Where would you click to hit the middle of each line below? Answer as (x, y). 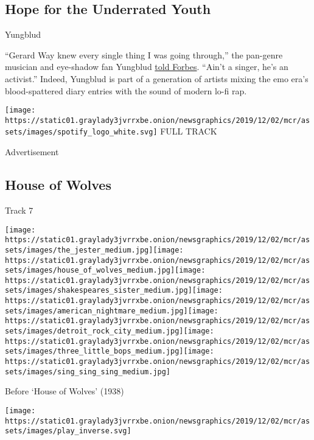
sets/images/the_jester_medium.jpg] (79, 250)
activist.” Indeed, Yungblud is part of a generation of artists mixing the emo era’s (157, 78)
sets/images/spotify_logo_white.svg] (81, 132)
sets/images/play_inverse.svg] (68, 431)
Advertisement (32, 152)
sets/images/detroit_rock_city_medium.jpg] (94, 331)
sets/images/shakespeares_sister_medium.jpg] (99, 291)
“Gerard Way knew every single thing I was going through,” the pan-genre (144, 54)
